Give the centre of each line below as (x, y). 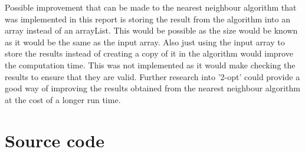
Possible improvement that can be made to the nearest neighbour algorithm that (151, 7)
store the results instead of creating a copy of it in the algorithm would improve (149, 53)
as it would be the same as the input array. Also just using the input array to (145, 42)
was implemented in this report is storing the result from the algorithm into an (148, 19)
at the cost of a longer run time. (63, 99)
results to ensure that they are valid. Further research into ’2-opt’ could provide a (152, 76)
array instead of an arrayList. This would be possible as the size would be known (151, 30)
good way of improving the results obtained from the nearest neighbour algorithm (153, 88)
